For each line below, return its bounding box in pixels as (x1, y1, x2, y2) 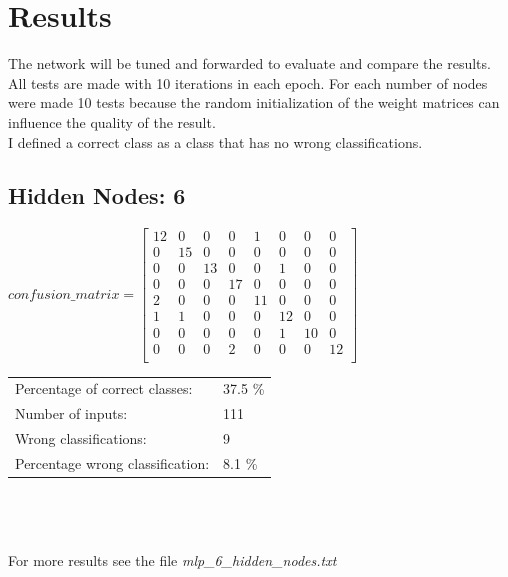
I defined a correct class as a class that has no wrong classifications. (8, 131, 423, 152)
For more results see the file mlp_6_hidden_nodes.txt (8, 549, 337, 570)
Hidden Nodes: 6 (8, 180, 186, 211)
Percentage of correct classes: (15, 378, 193, 399)
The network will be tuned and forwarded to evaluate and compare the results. (8, 53, 491, 74)
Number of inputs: (15, 403, 128, 424)
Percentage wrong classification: (15, 452, 210, 473)
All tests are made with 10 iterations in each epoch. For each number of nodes (8, 72, 488, 93)
